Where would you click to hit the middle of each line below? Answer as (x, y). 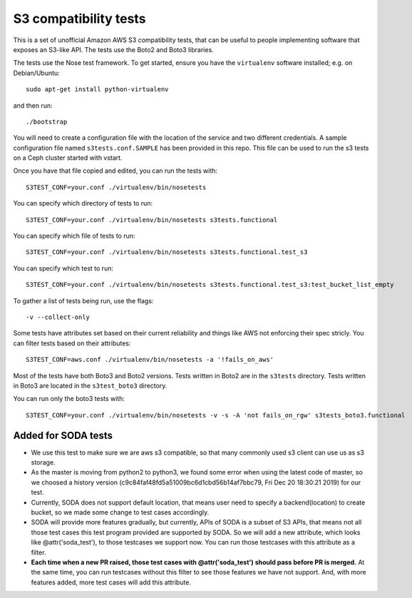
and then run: (33, 105)
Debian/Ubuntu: (36, 73)
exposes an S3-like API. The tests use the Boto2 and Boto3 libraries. (113, 49)
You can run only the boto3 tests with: (69, 399)
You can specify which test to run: (63, 268)
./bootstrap (47, 122)
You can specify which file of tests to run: (74, 236)
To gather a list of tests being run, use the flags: (83, 300)
